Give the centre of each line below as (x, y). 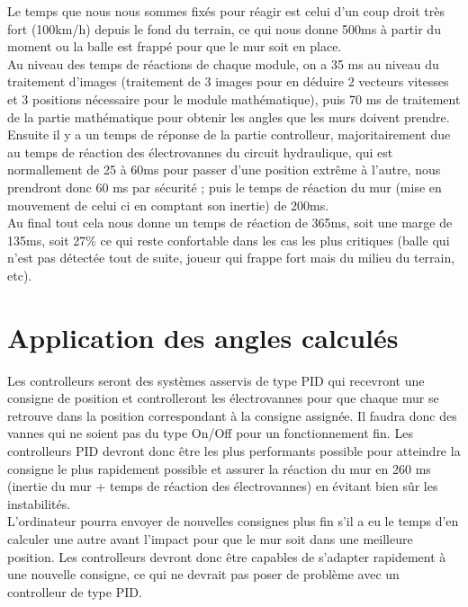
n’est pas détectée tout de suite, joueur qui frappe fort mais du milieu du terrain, (231, 258)
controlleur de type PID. (75, 591)
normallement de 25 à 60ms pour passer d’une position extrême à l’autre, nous (224, 170)
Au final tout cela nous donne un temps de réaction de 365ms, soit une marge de (230, 223)
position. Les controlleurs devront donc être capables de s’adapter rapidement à (227, 556)
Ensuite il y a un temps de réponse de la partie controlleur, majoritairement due (229, 134)
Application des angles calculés (203, 337)
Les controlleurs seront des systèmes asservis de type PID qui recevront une (216, 380)
